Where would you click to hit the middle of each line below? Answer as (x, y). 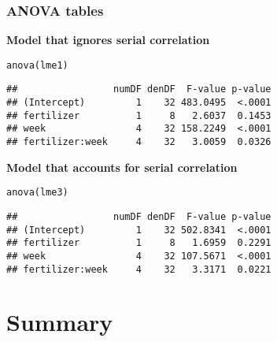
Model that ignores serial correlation (108, 40)
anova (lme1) (37, 65)
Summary (60, 322)
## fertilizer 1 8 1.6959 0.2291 (139, 243)
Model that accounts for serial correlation (122, 167)
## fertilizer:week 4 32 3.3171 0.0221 (139, 269)
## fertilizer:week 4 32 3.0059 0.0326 (139, 142)
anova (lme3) (37, 193)
